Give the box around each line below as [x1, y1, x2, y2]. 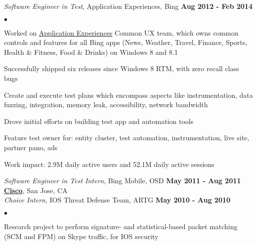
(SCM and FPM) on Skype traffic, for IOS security [4, 231, 159, 241]
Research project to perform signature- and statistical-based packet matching [4, 221, 238, 231]
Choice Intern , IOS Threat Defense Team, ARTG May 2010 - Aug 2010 [4, 195, 231, 205]
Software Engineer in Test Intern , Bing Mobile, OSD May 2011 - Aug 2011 [4, 175, 241, 186]
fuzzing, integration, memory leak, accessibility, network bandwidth [4, 99, 208, 110]
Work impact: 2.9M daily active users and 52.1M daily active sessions [4, 159, 214, 169]
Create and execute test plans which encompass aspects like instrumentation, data [4, 89, 253, 100]
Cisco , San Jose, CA [4, 185, 68, 195]
